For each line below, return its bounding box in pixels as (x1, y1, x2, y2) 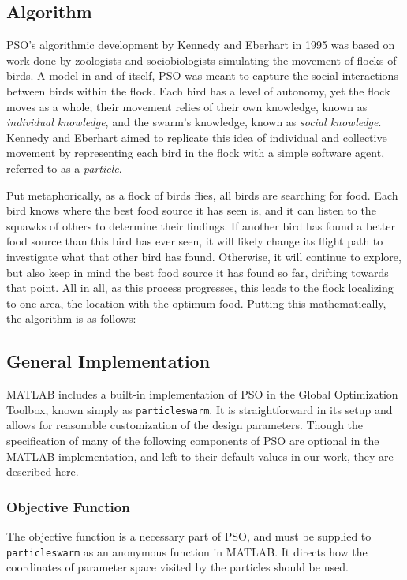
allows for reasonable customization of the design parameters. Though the (6, 417, 364, 433)
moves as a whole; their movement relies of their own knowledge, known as (6, 98, 368, 114)
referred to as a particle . (6, 159, 122, 176)
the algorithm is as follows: (6, 310, 136, 327)
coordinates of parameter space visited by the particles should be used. (6, 559, 349, 575)
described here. (6, 463, 79, 480)
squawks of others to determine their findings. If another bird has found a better (6, 217, 395, 234)
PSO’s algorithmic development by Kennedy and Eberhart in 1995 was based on (6, 36, 395, 53)
